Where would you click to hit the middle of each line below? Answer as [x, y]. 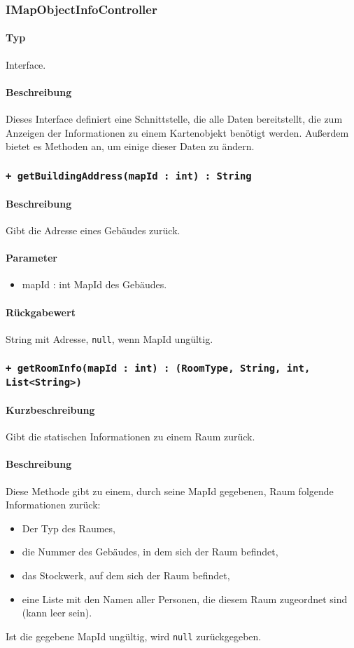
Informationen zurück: [53, 505]
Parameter [31, 258]
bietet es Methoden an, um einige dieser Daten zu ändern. [130, 146]
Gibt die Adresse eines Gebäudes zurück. [93, 230]
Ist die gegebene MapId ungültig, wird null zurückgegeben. [134, 636]
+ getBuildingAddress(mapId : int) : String [129, 176]
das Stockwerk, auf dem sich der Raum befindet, [126, 575]
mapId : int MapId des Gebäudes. [94, 284]
